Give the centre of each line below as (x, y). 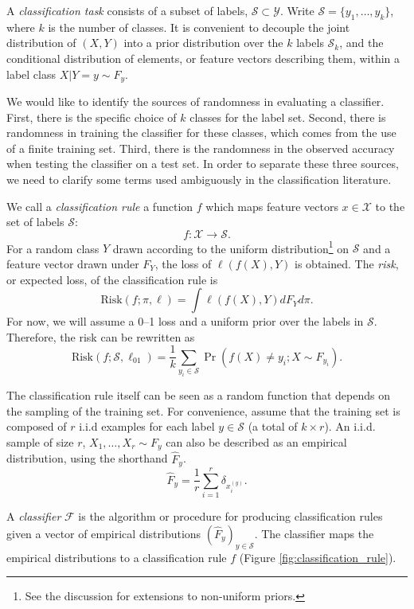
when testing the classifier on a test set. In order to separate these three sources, (203, 164)
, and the (361, 43)
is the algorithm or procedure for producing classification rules (230, 516)
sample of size (40, 441)
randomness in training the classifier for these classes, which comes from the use (201, 133)
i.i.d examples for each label (147, 426)
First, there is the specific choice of (92, 117)
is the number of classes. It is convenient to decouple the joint (199, 27)
